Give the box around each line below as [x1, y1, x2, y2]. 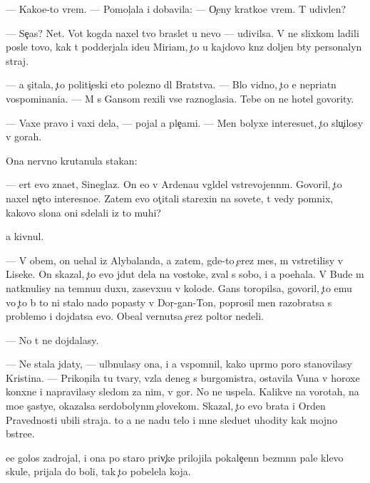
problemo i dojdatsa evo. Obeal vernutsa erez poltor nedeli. [6, 308, 264, 323]
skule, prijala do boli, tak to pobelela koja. [6, 464, 191, 479]
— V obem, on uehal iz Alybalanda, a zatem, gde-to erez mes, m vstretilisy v [6, 252, 344, 267]
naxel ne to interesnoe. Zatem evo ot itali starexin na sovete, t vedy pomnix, [6, 190, 334, 205]
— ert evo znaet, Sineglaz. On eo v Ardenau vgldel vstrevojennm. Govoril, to [6, 177, 342, 192]
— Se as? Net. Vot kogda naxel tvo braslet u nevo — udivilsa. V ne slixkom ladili [6, 25, 359, 40]
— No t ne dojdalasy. [6, 332, 99, 347]
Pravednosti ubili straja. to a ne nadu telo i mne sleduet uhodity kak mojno [6, 412, 337, 427]
